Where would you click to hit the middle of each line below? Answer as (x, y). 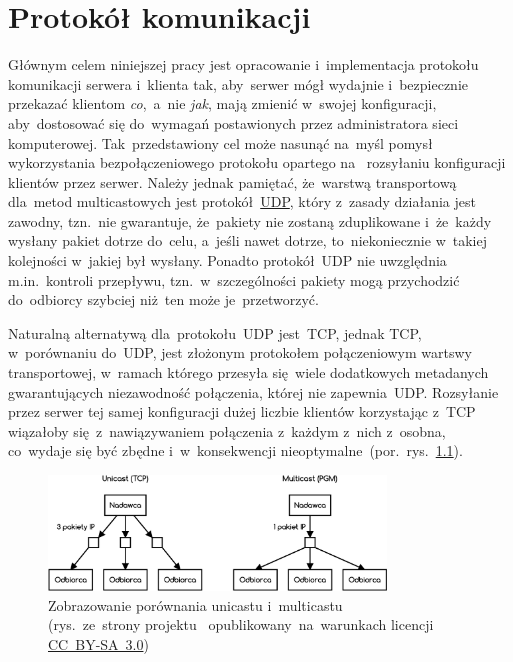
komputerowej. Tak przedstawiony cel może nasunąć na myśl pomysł (220, 142)
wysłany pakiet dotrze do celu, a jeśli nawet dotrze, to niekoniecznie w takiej (247, 240)
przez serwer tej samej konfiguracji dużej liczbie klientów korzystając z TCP (242, 411)
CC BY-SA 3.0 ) (98, 644)
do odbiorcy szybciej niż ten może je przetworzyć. (163, 299)
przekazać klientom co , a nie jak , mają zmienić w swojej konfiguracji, (222, 103)
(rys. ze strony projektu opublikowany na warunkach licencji (241, 624)
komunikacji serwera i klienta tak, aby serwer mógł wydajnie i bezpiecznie (238, 83)
